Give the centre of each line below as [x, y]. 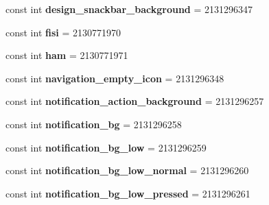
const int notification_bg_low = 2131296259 [106, 147]
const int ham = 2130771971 [67, 55]
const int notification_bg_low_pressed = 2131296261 [128, 193]
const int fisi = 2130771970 [63, 32]
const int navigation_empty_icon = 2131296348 [115, 78]
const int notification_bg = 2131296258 [94, 124]
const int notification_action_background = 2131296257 [135, 101]
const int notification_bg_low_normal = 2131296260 [127, 170]
